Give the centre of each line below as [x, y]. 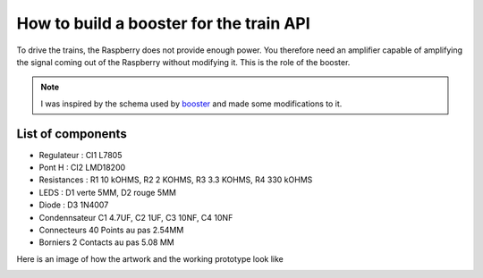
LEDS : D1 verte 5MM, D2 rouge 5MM [107, 192]
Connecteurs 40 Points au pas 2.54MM [111, 230]
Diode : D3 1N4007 [74, 205]
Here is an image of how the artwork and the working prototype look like [150, 258]
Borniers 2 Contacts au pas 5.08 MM [106, 242]
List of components [72, 134]
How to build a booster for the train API [163, 23]
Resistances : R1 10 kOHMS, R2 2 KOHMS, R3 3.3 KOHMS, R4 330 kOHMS [176, 180]
